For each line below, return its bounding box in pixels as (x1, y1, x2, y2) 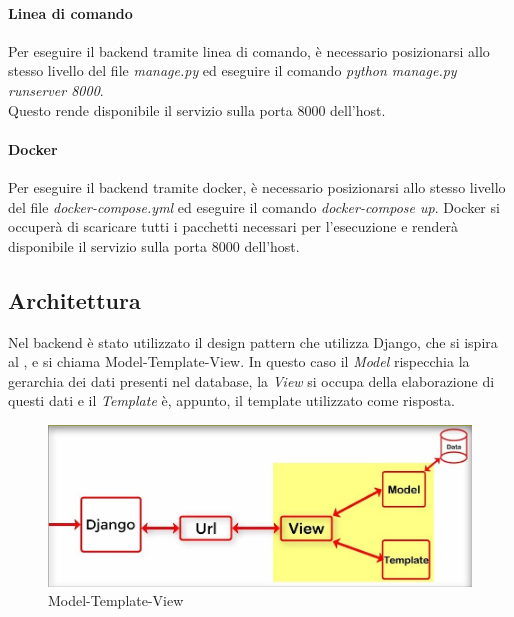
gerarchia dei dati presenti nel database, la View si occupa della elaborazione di (8, 370, 495, 391)
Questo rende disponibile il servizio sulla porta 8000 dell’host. (8, 99, 386, 120)
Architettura (8, 284, 141, 315)
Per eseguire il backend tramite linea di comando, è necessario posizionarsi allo (8, 40, 490, 61)
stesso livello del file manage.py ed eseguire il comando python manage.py (8, 60, 457, 81)
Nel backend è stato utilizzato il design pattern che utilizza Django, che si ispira (8, 331, 498, 352)
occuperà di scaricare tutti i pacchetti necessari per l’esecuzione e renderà (8, 216, 459, 237)
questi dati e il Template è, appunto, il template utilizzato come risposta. (8, 390, 455, 411)
